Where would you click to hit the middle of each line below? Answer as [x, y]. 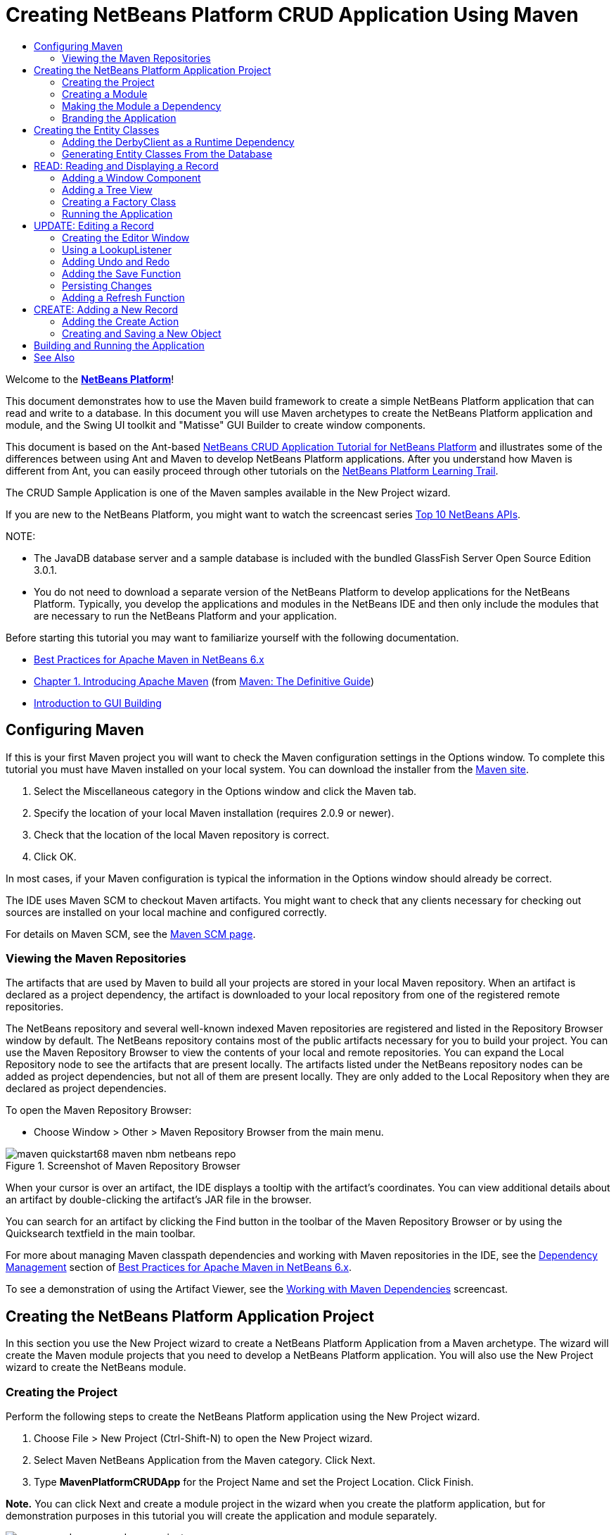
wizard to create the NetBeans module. [96, 1367]
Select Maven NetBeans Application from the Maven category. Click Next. [205, 1460]
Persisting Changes [107, 285]
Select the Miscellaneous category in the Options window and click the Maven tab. [225, 791]
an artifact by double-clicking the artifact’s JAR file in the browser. [159, 1200]
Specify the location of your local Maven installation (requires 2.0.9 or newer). [214, 813]
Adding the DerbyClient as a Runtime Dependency [178, 142]
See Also [54, 357]
